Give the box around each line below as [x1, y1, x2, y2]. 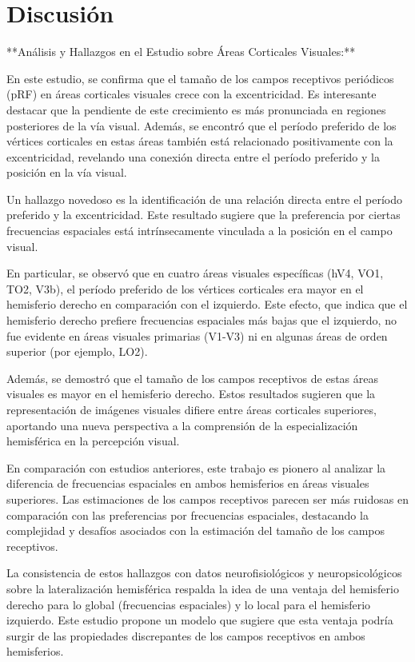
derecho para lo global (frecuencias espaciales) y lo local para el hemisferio [6, 596, 371, 612]
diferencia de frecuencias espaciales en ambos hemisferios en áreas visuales [6, 475, 369, 492]
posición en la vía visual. [6, 164, 127, 181]
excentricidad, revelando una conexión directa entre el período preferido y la [6, 148, 380, 165]
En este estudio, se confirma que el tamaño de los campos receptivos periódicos [6, 70, 394, 86]
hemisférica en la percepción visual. [6, 433, 180, 449]
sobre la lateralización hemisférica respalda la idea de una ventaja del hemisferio [6, 580, 399, 596]
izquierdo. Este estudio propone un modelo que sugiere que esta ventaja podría [6, 612, 393, 628]
